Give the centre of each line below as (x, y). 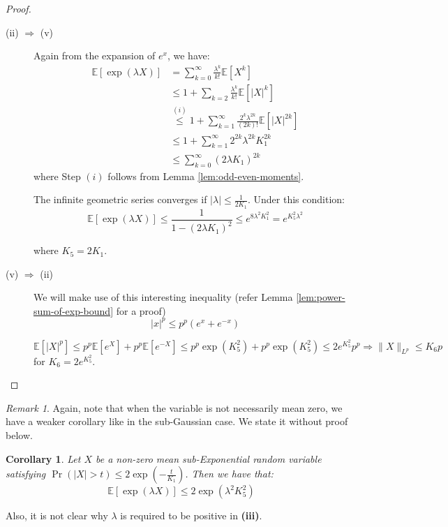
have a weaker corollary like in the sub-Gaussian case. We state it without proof (177, 421)
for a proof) (141, 310)
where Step (57, 176)
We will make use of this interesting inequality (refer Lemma (163, 297)
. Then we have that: (229, 474)
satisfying (26, 474)
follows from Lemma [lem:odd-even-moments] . (206, 176)
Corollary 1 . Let (43, 458)
